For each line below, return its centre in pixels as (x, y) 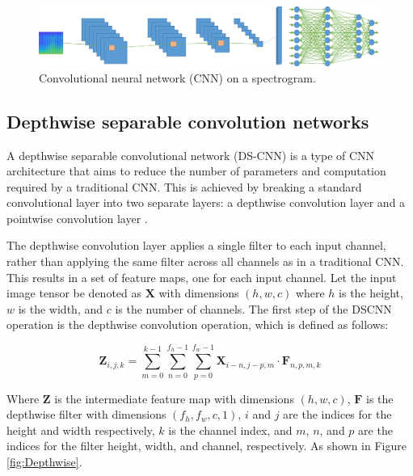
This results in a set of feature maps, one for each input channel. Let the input (202, 277)
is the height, (371, 293)
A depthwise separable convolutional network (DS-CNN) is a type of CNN (191, 155)
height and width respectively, (81, 430)
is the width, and (61, 308)
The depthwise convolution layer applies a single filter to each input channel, (196, 245)
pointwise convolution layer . (77, 218)
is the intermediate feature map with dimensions (174, 398)
